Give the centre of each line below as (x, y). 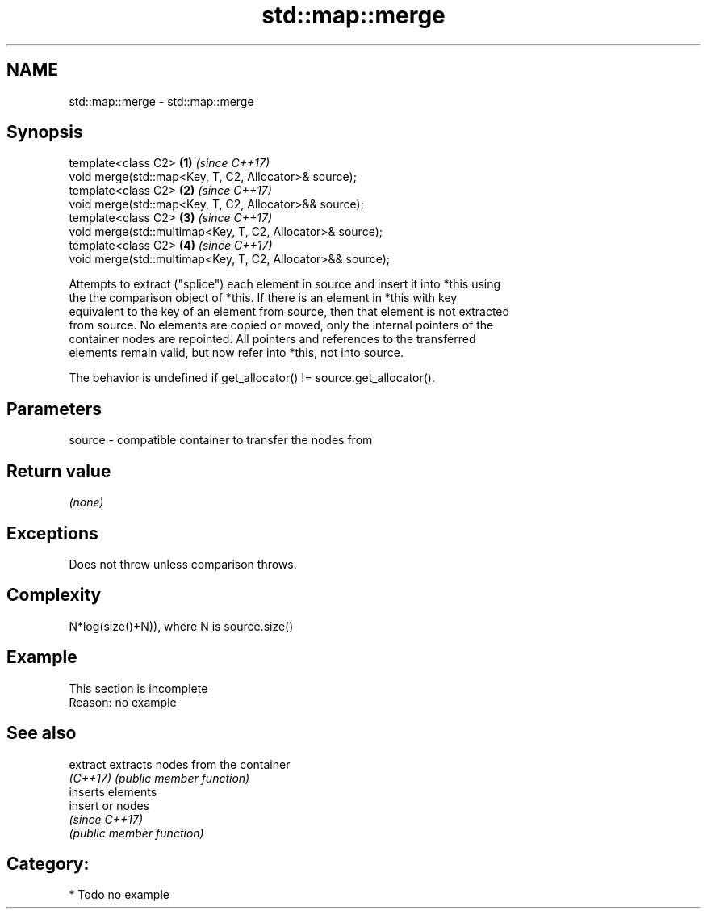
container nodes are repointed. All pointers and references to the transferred (272, 339)
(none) (86, 502)
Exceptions (52, 533)
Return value (59, 471)
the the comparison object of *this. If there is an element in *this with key (263, 298)
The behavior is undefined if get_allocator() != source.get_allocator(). (252, 378)
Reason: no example (123, 702)
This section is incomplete (138, 688)
